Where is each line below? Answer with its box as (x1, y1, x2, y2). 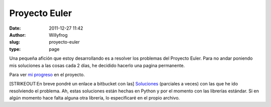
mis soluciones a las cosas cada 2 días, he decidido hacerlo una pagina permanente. (9, 62, 185, 68)
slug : (9, 39, 20, 45)
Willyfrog (49, 32, 68, 38)
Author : (9, 32, 26, 38)
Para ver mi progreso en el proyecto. (9, 71, 85, 77)
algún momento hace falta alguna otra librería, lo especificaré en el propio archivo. (9, 95, 180, 101)
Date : (9, 25, 21, 31)
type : (9, 46, 21, 52)
